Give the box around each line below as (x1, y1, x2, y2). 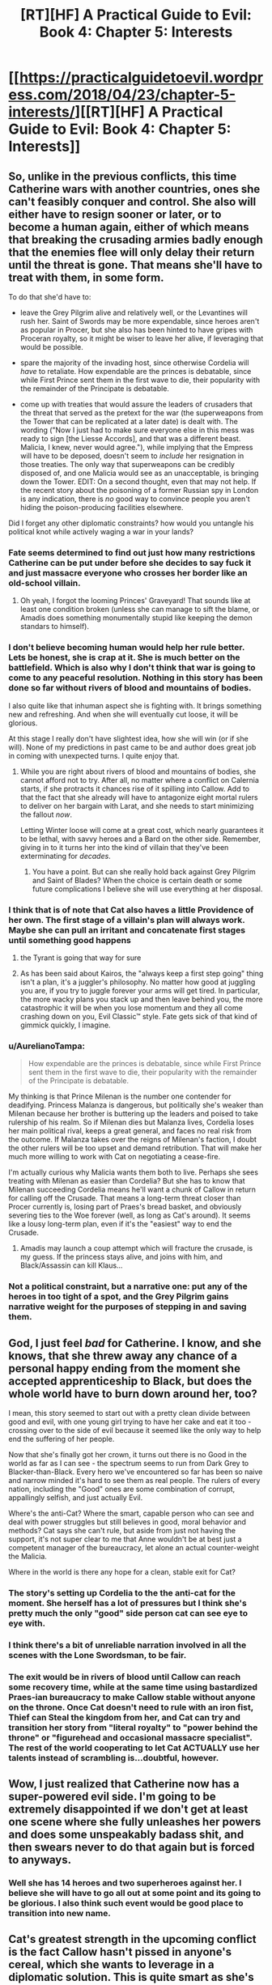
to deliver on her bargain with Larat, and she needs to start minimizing (19, 801, 254, 810)
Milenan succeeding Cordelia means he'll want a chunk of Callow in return (8, 1184, 257, 1195)
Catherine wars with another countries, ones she (8, 182, 261, 196)
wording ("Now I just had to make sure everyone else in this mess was (19, 425, 255, 435)
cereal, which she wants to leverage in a (8, 1957, 215, 1972)
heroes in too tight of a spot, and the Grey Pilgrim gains (8, 1291, 229, 1303)
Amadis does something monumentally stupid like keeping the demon (19, 613, 253, 623)
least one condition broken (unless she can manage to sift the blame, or (19, 605, 260, 614)
